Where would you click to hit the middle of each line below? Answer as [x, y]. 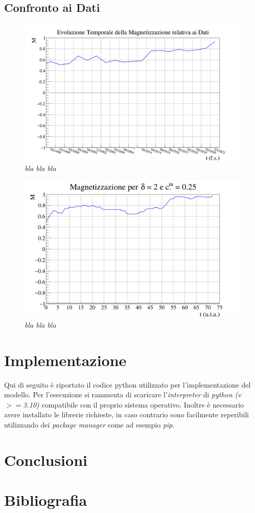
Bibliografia [46, 500]
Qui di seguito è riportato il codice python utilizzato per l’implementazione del [127, 384]
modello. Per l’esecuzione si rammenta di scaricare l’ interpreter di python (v [123, 394]
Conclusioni [46, 459]
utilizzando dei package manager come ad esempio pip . [89, 425]
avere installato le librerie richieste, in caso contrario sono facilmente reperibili [126, 414]
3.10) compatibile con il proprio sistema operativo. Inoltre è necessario [134, 404]
